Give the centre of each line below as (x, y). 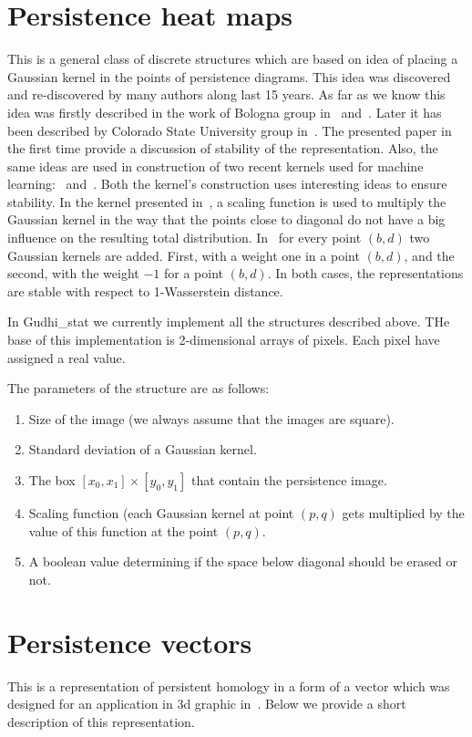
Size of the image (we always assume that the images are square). (211, 418)
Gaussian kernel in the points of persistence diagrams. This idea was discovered (229, 76)
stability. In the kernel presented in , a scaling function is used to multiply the (227, 201)
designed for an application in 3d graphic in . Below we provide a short (207, 704)
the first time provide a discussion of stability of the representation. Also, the (223, 148)
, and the (429, 255)
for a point (193, 273)
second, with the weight (73, 273)
